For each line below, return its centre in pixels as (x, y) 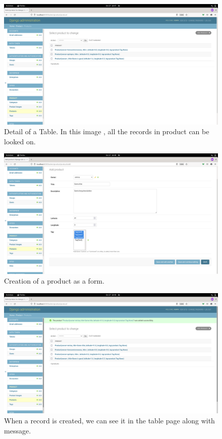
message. (18, 430)
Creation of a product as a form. (54, 281)
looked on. (20, 141)
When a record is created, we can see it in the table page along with (109, 421)
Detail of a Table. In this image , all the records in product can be (107, 131)
